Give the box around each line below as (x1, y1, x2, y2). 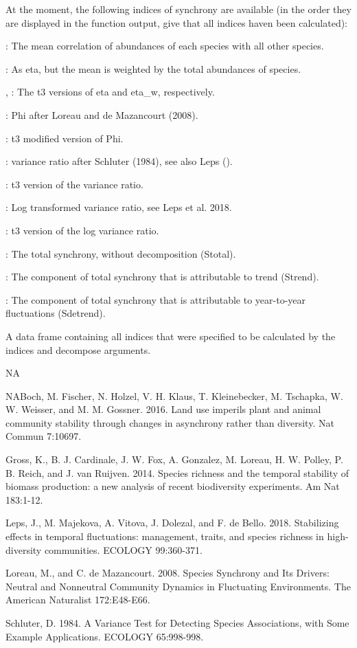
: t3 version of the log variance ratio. (5, 223, 159, 237)
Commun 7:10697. (5, 429, 82, 443)
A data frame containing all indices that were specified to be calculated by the (5, 328, 336, 343)
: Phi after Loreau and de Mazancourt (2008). (5, 107, 198, 122)
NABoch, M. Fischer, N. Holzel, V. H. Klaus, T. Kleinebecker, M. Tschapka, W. (5, 388, 343, 403)
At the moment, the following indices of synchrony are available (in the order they (5, 2, 352, 16)
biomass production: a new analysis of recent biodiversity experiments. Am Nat (5, 479, 340, 493)
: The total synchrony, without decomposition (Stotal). (5, 246, 236, 260)
